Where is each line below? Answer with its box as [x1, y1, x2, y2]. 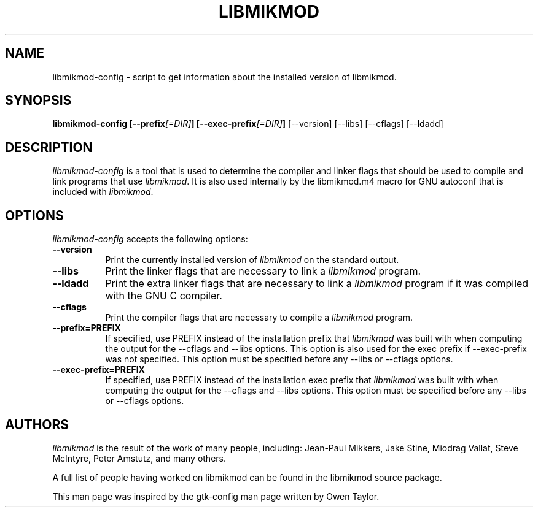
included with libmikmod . [52, 186, 154, 197]
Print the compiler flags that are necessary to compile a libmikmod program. [105, 312, 413, 323]
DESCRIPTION [5, 139, 93, 155]
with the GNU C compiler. [105, 289, 222, 302]
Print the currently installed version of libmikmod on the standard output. [105, 254, 399, 266]
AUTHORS [5, 416, 69, 432]
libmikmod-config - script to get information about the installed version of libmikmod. [52, 71, 397, 82]
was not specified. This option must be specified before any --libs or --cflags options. [105, 354, 453, 365]
